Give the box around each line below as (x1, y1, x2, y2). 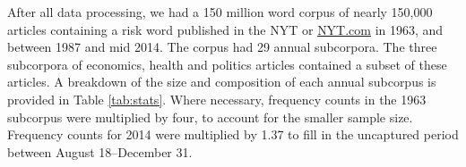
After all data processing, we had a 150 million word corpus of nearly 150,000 (7, 3, 433, 21)
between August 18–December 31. (7, 142, 193, 161)
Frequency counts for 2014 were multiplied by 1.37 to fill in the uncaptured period (7, 125, 459, 144)
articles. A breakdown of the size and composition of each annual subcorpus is (7, 72, 436, 91)
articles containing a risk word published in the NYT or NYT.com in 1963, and (7, 20, 444, 38)
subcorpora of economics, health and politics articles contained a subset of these (7, 54, 447, 73)
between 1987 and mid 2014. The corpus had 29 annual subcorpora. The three (7, 38, 437, 56)
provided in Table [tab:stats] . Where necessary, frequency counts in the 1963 (7, 89, 427, 108)
